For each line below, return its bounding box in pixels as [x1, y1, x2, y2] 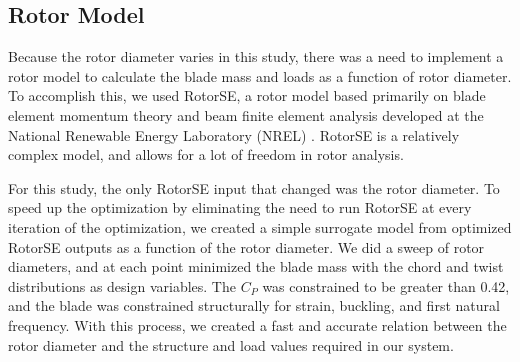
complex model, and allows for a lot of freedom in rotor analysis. [8, 144, 404, 165]
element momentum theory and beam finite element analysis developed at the [8, 104, 484, 125]
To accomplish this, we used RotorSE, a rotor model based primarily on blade [8, 85, 486, 106]
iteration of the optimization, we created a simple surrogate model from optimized [8, 216, 512, 237]
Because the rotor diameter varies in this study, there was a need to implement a [8, 46, 504, 67]
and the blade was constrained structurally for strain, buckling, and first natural [8, 295, 500, 316]
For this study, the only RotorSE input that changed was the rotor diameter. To [8, 177, 500, 198]
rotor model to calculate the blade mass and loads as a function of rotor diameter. [8, 65, 512, 86]
